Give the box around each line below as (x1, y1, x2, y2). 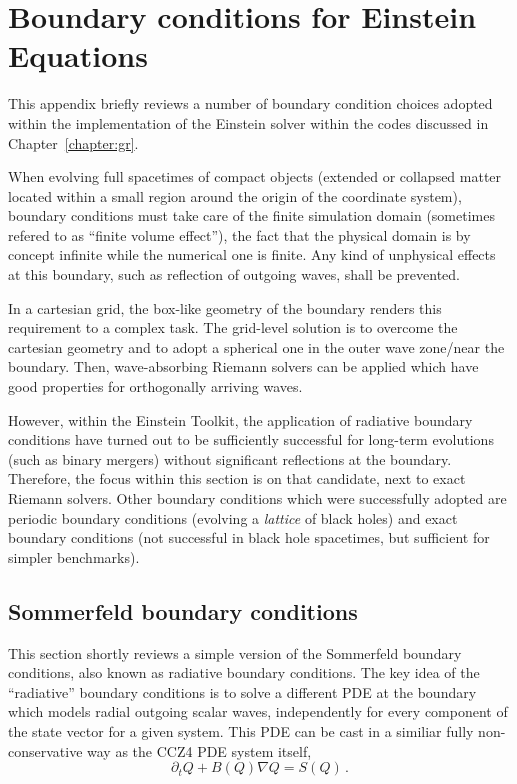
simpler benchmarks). (8, 546, 140, 567)
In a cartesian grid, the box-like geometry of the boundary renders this (8, 297, 442, 318)
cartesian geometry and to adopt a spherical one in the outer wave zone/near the (8, 336, 505, 357)
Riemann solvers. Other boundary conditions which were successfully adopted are (8, 488, 507, 508)
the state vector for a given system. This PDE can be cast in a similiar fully (8, 720, 474, 741)
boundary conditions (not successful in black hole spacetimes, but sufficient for (8, 527, 490, 548)
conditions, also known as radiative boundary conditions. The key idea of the (8, 662, 480, 683)
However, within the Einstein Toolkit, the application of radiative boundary (8, 409, 473, 430)
